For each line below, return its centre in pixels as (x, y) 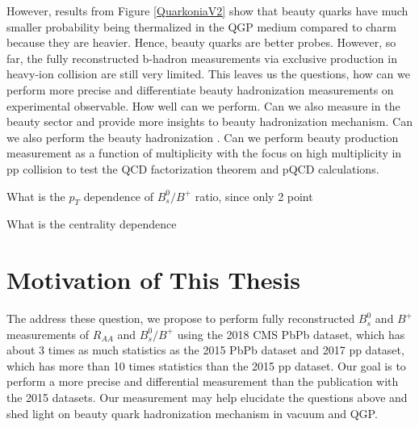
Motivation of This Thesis (153, 280)
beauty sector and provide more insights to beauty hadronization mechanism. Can (209, 121)
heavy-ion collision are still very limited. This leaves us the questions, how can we (208, 74)
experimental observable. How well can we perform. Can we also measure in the (203, 105)
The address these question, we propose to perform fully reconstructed (181, 318)
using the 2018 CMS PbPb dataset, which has (291, 334)
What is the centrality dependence (92, 224)
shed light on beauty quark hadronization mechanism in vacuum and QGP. (192, 413)
